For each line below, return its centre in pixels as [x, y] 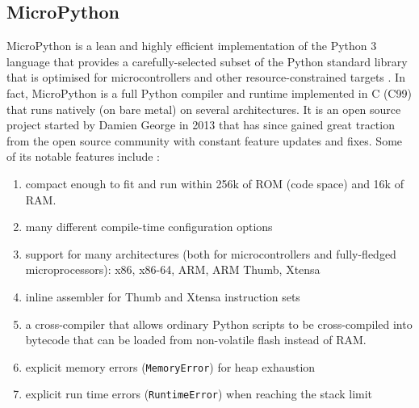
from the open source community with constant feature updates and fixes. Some [205, 140]
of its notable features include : [83, 156]
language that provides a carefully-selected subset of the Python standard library [207, 61]
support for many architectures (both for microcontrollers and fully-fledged [211, 253]
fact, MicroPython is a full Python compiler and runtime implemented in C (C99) [209, 93]
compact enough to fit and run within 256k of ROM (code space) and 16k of [214, 183]
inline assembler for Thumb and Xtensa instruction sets [163, 296]
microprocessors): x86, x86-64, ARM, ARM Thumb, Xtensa [173, 269]
